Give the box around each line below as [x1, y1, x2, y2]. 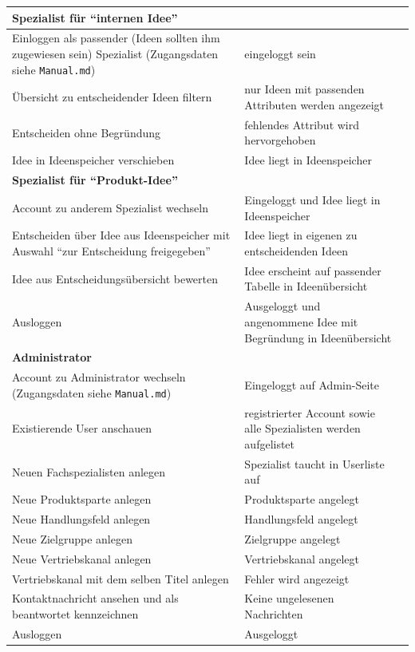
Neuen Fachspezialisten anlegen [12, 463, 166, 480]
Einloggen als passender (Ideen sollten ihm [12, 30, 220, 46]
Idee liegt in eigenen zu [244, 227, 358, 243]
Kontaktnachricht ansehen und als [12, 590, 179, 607]
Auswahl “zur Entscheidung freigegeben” [12, 243, 211, 259]
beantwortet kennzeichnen [12, 605, 139, 622]
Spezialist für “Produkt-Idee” [12, 172, 178, 188]
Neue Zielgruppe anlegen [12, 530, 132, 547]
